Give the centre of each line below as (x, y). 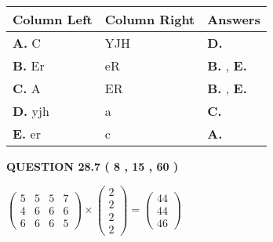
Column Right (150, 19)
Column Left (53, 19)
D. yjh (31, 111)
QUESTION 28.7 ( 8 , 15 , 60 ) (93, 166)
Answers (234, 19)
